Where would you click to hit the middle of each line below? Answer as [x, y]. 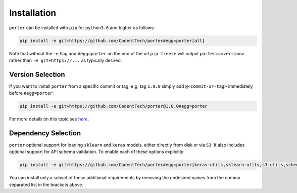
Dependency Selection [45, 133]
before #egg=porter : [31, 93]
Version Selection [37, 74]
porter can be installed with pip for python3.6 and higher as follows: [82, 28]
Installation [33, 13]
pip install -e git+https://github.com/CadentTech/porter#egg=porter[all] [112, 40]
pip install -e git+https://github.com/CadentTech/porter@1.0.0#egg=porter [114, 106]
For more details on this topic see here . [49, 119]
